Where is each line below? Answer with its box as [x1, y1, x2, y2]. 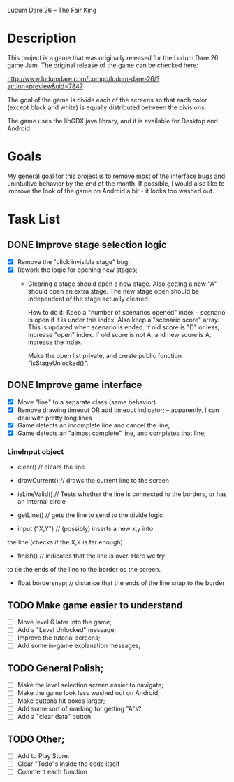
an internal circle [17, 498, 66, 506]
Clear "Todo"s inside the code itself [17, 760, 120, 768]
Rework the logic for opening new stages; [17, 266, 138, 274]
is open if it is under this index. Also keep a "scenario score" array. [27, 315, 220, 324]
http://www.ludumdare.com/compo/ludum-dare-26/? [7, 74, 160, 83]
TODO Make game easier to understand [7, 599, 183, 611]
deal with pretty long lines [17, 413, 92, 422]
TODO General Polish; [7, 662, 104, 674]
